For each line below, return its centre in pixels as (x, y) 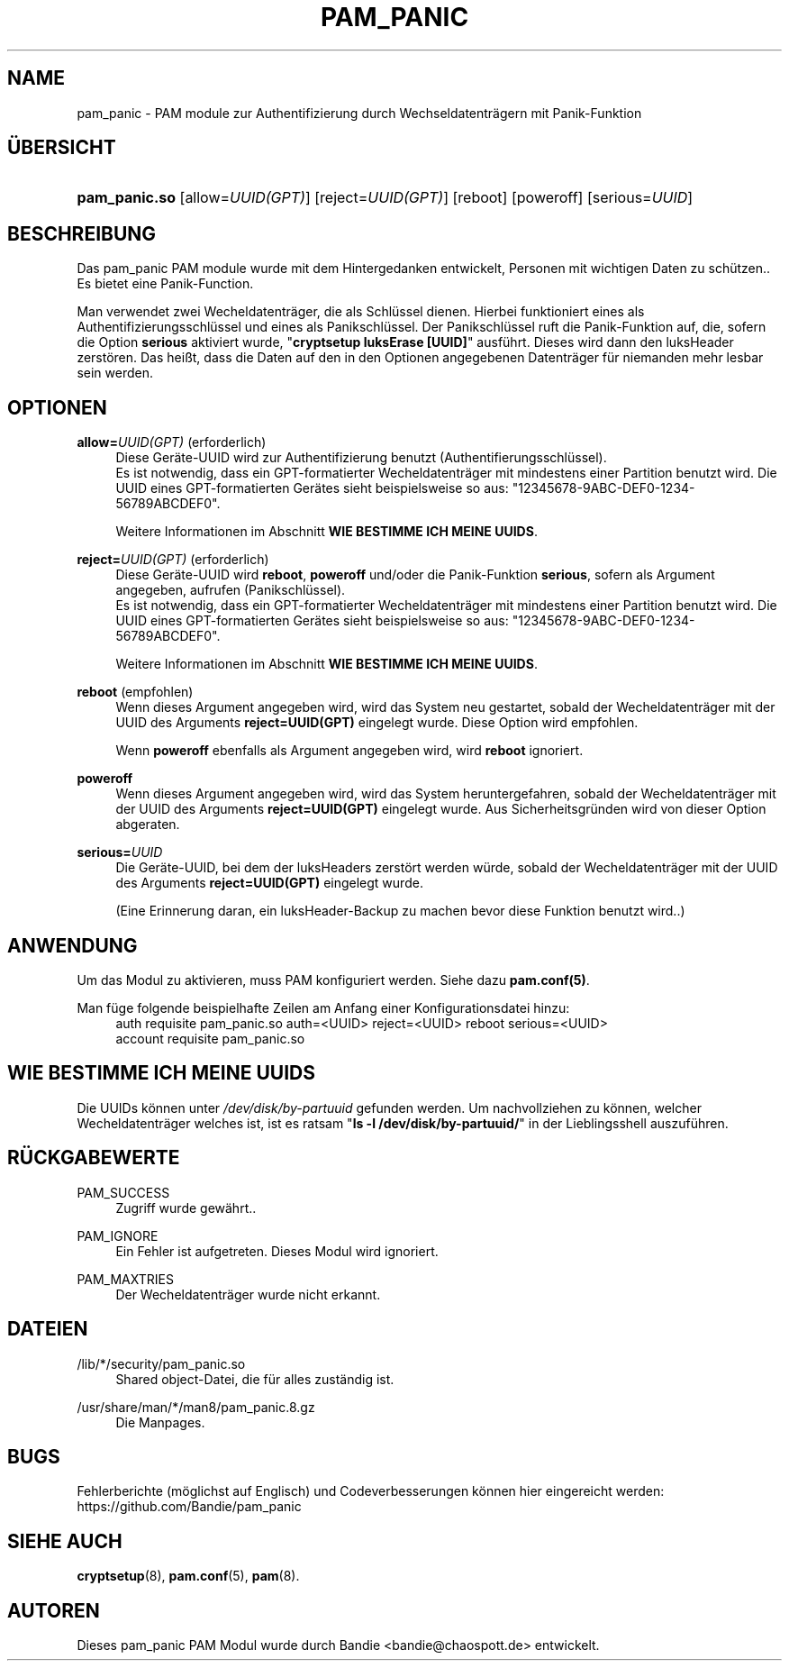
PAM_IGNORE (118, 1235)
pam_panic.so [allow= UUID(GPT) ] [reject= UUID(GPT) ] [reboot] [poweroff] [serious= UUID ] (385, 198)
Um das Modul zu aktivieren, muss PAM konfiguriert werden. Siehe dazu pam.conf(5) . (333, 980)
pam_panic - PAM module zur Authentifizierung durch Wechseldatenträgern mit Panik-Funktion (359, 113)
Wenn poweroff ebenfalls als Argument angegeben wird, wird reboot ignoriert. (349, 751)
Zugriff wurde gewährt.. (186, 1208)
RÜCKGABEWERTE (94, 1158)
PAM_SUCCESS (123, 1192)
